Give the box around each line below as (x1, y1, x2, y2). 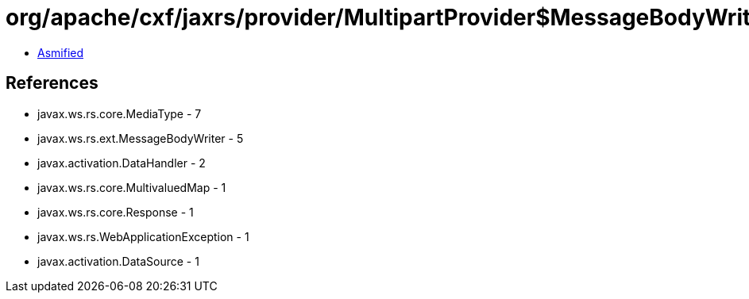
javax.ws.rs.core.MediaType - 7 (37, 106, 202, 121)
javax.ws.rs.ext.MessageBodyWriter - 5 (37, 131, 244, 145)
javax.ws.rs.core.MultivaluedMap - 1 (37, 180, 226, 194)
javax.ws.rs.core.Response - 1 (37, 205, 194, 219)
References (6, 73, 98, 94)
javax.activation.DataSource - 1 (37, 254, 199, 268)
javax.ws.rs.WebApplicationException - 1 (37, 229, 249, 243)
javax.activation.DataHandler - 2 (37, 155, 206, 170)
